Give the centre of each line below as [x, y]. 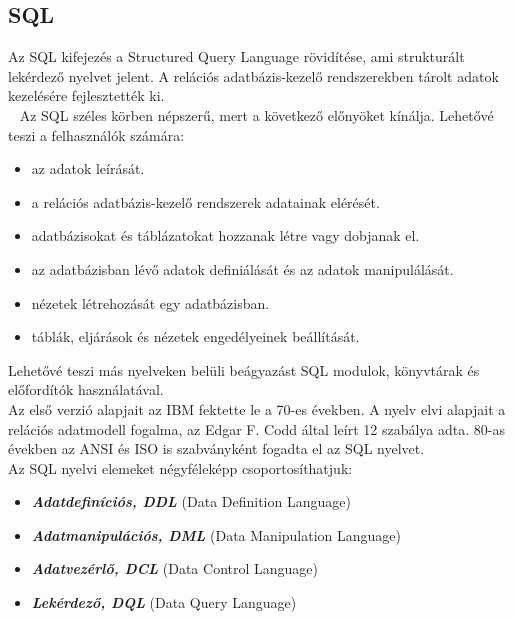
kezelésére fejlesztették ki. [86, 95]
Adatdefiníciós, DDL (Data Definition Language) [191, 501]
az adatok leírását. [88, 168]
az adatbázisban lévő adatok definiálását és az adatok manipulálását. [242, 268]
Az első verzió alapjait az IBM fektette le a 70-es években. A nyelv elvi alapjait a [257, 408]
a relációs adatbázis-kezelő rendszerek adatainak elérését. [205, 201]
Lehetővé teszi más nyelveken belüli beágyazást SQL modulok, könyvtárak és [244, 369]
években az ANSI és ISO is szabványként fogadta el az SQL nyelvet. [216, 448]
